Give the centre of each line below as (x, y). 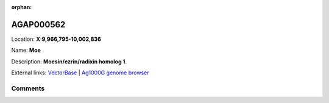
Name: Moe (26, 50)
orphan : (22, 7)
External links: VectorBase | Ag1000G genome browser (80, 73)
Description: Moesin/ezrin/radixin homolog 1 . (69, 62)
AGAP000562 (38, 24)
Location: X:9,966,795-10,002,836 (56, 39)
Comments (28, 88)
